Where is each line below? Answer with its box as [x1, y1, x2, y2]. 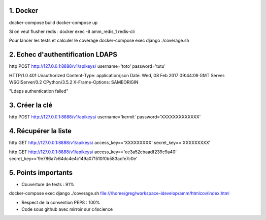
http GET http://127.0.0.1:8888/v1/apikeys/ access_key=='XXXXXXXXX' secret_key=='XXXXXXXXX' [9, 140, 211, 146]
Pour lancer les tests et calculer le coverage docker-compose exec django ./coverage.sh [9, 37, 190, 44]
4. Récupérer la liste [9, 127, 72, 135]
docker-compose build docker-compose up [9, 20, 98, 26]
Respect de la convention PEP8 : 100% [21, 199, 100, 205]
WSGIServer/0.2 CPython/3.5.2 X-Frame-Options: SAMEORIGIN [9, 79, 139, 85]
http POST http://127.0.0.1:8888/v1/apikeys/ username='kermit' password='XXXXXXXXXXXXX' [9, 114, 201, 120]
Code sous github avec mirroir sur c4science [21, 206, 113, 212]
